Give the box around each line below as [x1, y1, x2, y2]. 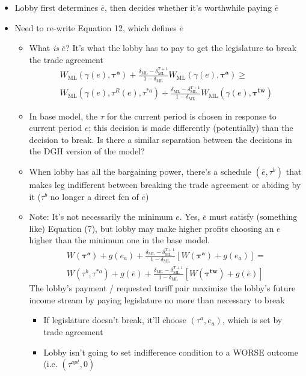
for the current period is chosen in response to [106, 109, 277, 122]
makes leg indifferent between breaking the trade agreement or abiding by [29, 178, 301, 191]
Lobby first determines [14, 1, 98, 13]
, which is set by [222, 314, 283, 326]
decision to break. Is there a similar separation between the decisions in [29, 133, 292, 145]
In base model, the [29, 109, 98, 122]
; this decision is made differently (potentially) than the [88, 121, 293, 134]
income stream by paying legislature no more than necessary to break [29, 293, 285, 306]
